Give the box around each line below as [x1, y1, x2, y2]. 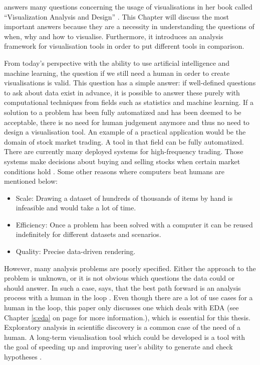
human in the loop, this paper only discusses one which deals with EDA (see [4, 302, 239, 313]
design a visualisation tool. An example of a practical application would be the [4, 127, 246, 137]
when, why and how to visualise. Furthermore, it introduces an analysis [4, 31, 223, 41]
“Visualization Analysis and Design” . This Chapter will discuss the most [4, 11, 229, 22]
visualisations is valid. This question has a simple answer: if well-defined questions [4, 77, 256, 88]
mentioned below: [4, 176, 58, 186]
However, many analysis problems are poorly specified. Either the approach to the [4, 263, 256, 273]
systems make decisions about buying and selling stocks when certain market [4, 156, 240, 166]
